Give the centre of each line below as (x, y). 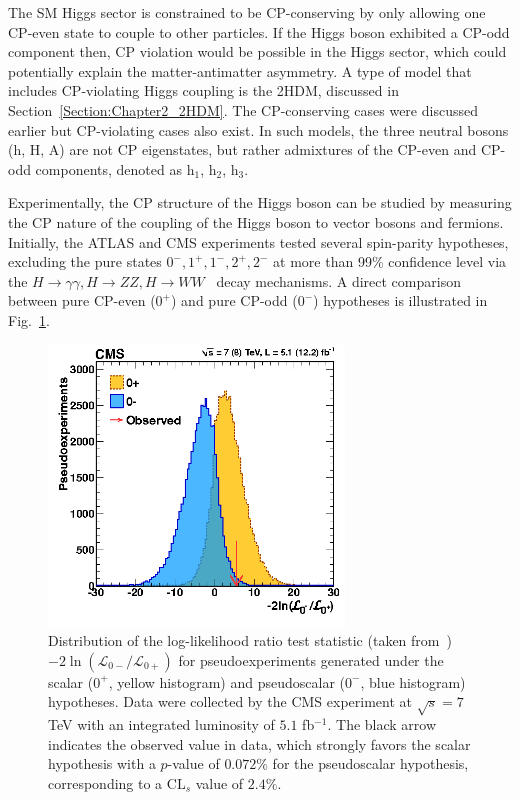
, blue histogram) (413, 681)
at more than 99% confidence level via (390, 261)
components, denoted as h (115, 168)
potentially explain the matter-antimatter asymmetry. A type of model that (240, 70)
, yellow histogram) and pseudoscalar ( (227, 681)
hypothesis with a (102, 763)
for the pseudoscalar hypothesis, (370, 763)
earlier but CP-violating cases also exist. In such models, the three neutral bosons (258, 129)
